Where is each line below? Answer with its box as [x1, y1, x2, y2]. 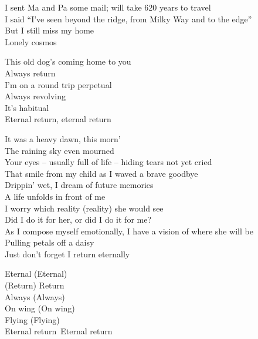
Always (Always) [5, 290, 65, 303]
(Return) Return [5, 279, 64, 291]
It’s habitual [5, 101, 49, 113]
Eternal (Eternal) [5, 267, 67, 280]
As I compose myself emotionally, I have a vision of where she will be [5, 224, 253, 237]
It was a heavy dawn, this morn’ [5, 132, 121, 145]
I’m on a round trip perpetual [5, 78, 112, 90]
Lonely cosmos [5, 35, 57, 48]
